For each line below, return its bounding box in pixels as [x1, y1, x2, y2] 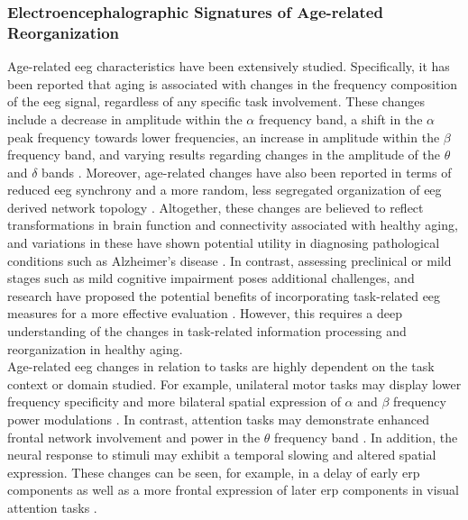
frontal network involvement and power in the [7, 427, 261, 446]
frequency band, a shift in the [258, 109, 423, 128]
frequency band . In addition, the [274, 427, 458, 446]
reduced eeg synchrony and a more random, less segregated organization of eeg [7, 180, 442, 199]
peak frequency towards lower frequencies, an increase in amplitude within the [7, 127, 440, 146]
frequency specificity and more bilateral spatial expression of [7, 392, 341, 411]
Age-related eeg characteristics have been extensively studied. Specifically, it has [7, 57, 450, 76]
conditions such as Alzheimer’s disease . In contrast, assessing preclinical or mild [7, 251, 452, 269]
